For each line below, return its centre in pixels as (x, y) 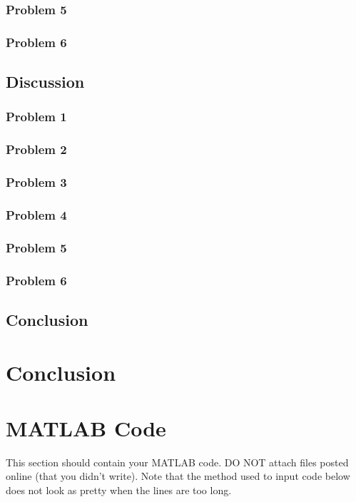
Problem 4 (36, 214)
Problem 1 (36, 117)
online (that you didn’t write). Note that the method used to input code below (178, 476)
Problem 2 (36, 149)
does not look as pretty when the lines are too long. (119, 490)
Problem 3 (36, 182)
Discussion (45, 82)
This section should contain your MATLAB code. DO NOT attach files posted (177, 462)
